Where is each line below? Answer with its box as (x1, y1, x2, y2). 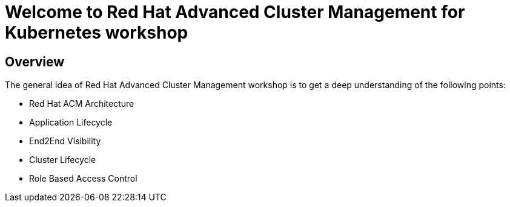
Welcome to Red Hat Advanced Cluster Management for (5, 2, 465, 22)
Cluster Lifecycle (29, 154, 96, 165)
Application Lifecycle (29, 117, 113, 128)
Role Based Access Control (29, 173, 137, 184)
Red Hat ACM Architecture (29, 98, 134, 109)
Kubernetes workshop (5, 22, 188, 43)
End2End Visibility (29, 136, 101, 147)
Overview (5, 54, 65, 69)
